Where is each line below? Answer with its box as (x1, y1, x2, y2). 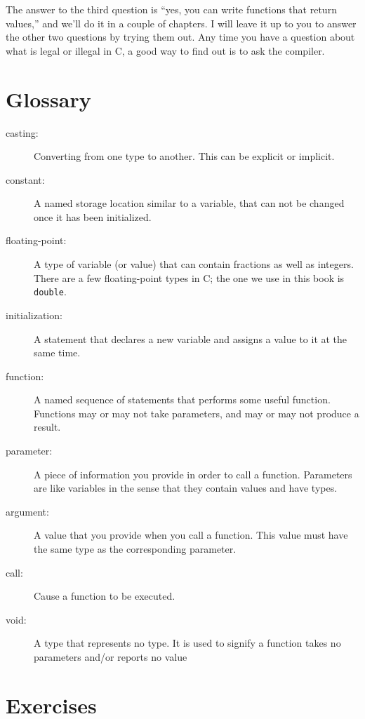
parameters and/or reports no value (34, 650, 187, 664)
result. (34, 419, 61, 434)
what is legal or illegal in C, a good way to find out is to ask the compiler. (6, 43, 325, 58)
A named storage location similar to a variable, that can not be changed (34, 196, 345, 210)
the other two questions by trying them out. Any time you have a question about (6, 29, 355, 44)
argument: (6, 504, 49, 518)
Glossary (6, 84, 91, 113)
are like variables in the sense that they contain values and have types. (34, 481, 338, 495)
